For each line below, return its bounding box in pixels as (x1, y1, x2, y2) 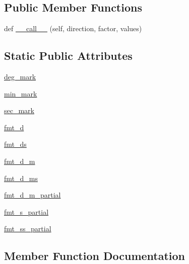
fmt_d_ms (4, 172, 38, 183)
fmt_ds (4, 139, 27, 149)
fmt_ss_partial (4, 223, 51, 234)
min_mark (4, 88, 37, 99)
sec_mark (4, 105, 34, 116)
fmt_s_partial (4, 206, 49, 217)
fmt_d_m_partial (4, 190, 61, 200)
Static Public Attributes (4, 48, 133, 63)
